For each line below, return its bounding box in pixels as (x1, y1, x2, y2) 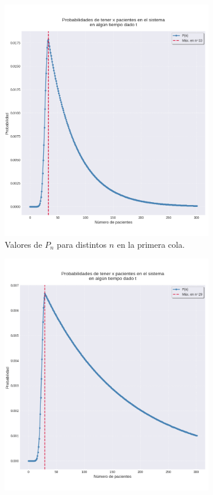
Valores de (5, 238, 43, 250)
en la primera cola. (117, 238, 185, 250)
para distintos (57, 238, 106, 250)
